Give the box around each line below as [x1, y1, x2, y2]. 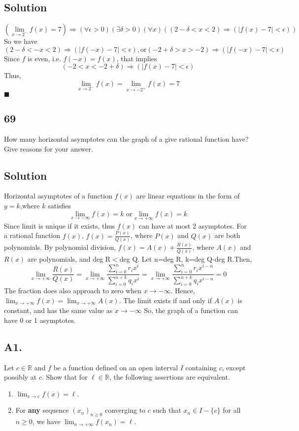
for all [223, 405, 241, 415]
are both [214, 230, 240, 240]
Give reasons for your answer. [4, 143, 93, 154]
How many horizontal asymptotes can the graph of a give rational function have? [4, 133, 249, 144]
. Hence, [170, 285, 195, 296]
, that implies [116, 53, 157, 63]
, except [222, 362, 246, 372]
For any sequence [15, 405, 69, 415]
